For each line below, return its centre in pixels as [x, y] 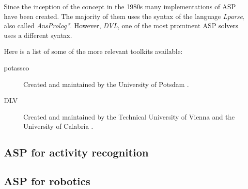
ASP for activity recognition [76, 152]
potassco [16, 67]
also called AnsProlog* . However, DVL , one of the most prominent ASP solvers [121, 26]
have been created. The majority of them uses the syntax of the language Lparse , [124, 16]
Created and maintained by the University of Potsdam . [106, 84]
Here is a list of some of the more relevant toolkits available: [93, 51]
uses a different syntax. [38, 35]
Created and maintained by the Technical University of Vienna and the [129, 116]
